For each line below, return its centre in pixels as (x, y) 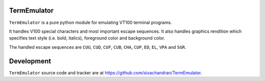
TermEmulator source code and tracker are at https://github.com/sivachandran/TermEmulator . (106, 73)
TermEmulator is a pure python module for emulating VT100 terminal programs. (91, 22)
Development (30, 61)
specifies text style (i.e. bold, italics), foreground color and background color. (87, 38)
